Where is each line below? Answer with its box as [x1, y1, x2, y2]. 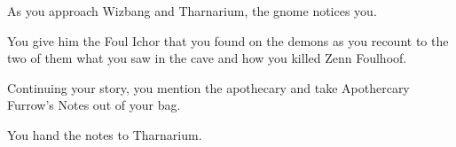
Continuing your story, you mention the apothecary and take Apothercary [7, 78, 410, 97]
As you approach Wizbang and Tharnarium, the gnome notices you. [7, 2, 377, 19]
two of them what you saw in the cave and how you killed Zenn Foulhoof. [7, 49, 407, 67]
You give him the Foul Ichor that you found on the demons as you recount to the [7, 31, 449, 50]
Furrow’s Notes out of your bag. [7, 96, 181, 114]
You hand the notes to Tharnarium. [7, 125, 202, 143]
